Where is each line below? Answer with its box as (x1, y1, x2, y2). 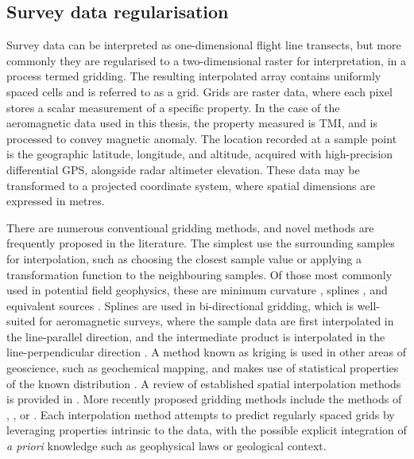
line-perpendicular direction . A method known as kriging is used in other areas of (6, 344, 407, 360)
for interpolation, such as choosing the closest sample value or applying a (6, 250, 362, 266)
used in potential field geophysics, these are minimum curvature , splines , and (6, 282, 388, 298)
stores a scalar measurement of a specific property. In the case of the (6, 99, 340, 115)
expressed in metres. (6, 193, 105, 209)
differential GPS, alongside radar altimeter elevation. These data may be (6, 161, 360, 177)
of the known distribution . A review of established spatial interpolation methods (6, 375, 401, 391)
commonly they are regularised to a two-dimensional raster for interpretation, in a (6, 52, 406, 68)
